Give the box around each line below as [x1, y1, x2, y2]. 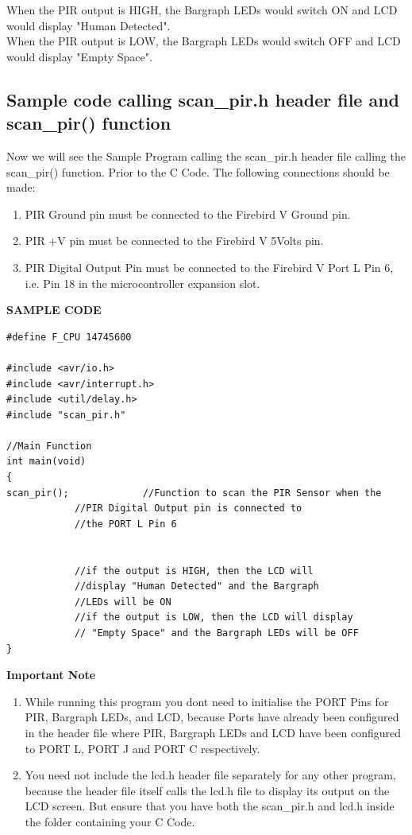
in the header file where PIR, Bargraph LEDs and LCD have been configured [25, 724, 401, 740]
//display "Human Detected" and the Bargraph [74, 581, 319, 592]
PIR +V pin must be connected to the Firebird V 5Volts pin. [25, 232, 324, 249]
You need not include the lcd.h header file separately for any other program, [25, 767, 396, 783]
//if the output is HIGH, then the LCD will [74, 565, 314, 577]
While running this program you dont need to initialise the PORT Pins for [25, 693, 389, 709]
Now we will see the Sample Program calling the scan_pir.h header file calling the [6, 147, 406, 164]
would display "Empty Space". [6, 48, 152, 64]
